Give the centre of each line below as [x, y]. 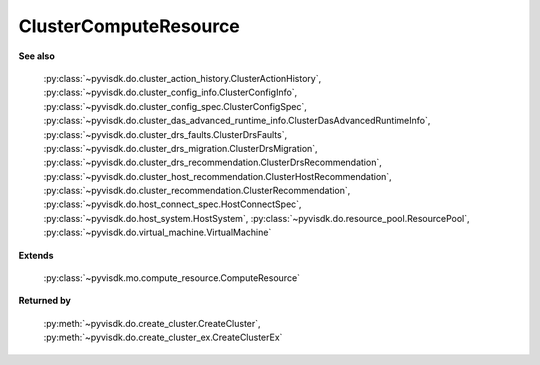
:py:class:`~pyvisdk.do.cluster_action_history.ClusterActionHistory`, [182, 78]
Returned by [45, 301]
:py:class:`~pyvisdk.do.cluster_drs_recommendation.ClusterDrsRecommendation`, [212, 162]
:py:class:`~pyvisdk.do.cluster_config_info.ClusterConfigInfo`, [170, 92]
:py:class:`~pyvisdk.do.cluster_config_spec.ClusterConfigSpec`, [175, 106]
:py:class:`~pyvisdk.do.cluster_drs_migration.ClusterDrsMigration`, [181, 148]
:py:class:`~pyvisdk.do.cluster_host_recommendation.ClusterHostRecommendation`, [217, 176]
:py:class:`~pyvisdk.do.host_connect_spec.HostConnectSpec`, [172, 204]
